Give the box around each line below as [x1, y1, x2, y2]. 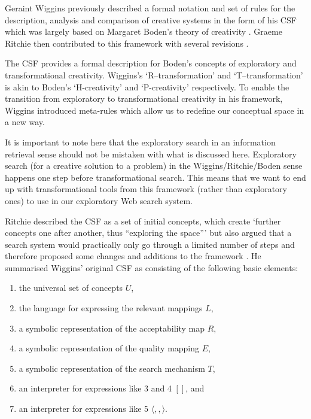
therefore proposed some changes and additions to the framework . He [5, 250, 261, 262]
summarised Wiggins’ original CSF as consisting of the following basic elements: [5, 261, 298, 274]
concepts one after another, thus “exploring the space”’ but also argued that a [5, 226, 292, 239]
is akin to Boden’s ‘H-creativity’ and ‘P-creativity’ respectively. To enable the [5, 80, 289, 93]
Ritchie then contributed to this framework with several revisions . [5, 37, 249, 49]
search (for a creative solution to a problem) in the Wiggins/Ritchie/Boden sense [5, 159, 303, 172]
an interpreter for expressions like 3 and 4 [19, 382, 172, 394]
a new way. [5, 116, 45, 128]
